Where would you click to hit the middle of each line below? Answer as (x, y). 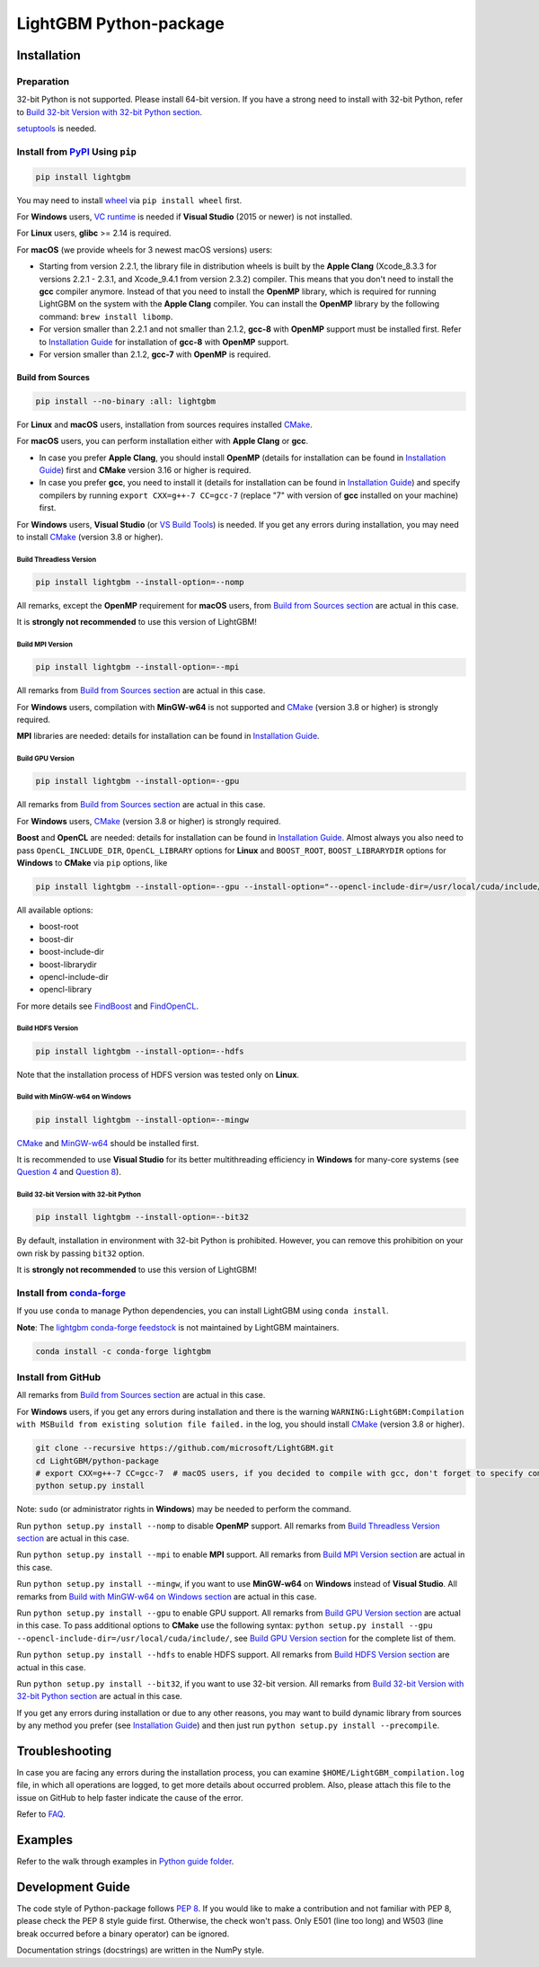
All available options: (55, 910)
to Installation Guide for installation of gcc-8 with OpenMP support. (164, 342)
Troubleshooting (64, 1751)
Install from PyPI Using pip (76, 151)
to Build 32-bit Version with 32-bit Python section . (109, 111)
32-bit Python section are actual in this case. (100, 1696)
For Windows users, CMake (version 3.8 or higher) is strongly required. (149, 821)
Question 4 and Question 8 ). (69, 1172)
